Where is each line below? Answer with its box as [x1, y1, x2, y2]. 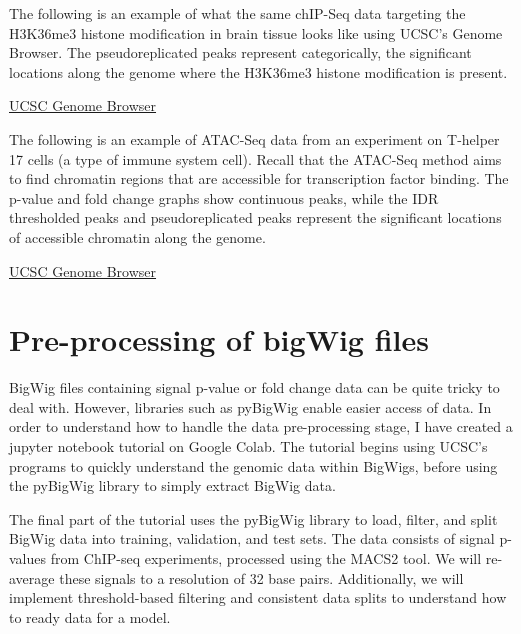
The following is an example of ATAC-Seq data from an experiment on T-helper [9, 128, 500, 149]
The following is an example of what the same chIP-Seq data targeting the [9, 3, 466, 23]
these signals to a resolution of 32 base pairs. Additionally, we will [59, 567, 464, 588]
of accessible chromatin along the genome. [9, 226, 266, 247]
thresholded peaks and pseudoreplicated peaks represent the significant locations [9, 207, 502, 228]
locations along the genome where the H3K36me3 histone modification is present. [9, 61, 508, 82]
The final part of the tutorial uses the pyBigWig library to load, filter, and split [9, 508, 498, 529]
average [9, 567, 55, 588]
